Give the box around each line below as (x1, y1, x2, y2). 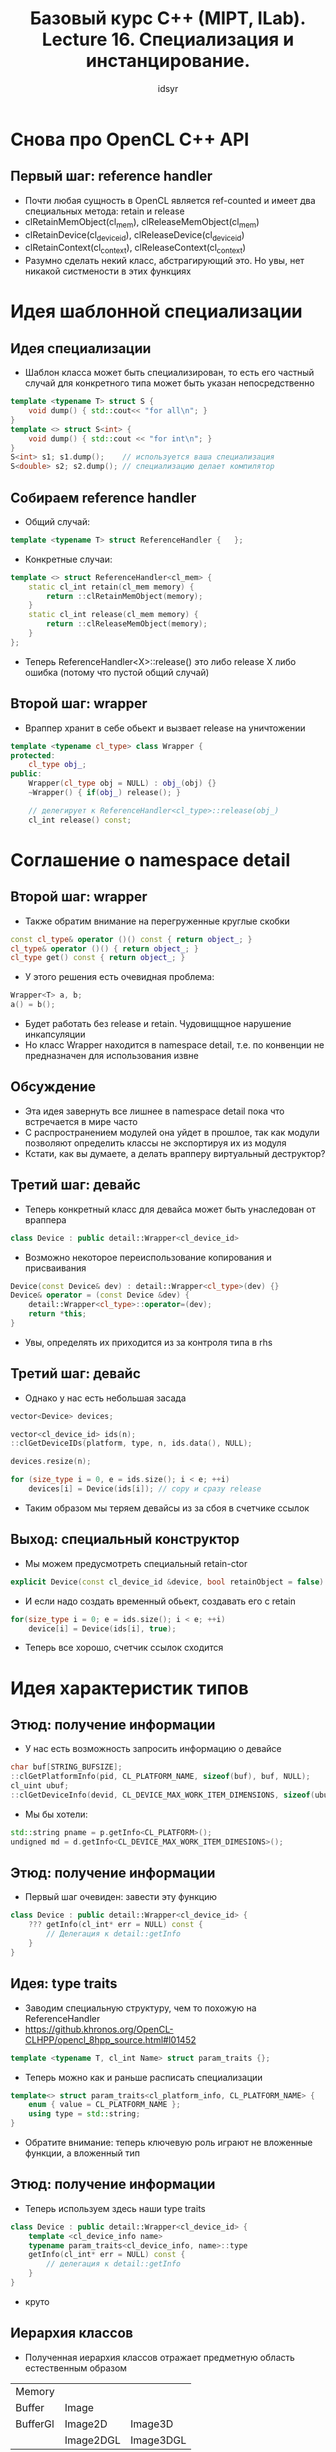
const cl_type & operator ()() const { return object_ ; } (10, 934, 253, 944)
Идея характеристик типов (10, 1677, 249, 1699)
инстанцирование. (85, 50, 251, 72)
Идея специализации (10, 340, 152, 357)
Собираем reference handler (10, 489, 197, 506)
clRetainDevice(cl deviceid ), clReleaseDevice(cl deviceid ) (24, 228, 245, 243)
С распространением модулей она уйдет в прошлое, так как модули (24, 1126, 320, 1138)
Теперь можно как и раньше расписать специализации (24, 2071, 263, 2083)
